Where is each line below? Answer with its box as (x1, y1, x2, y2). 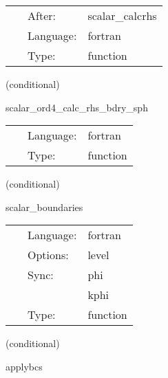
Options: (28, 247, 69, 263)
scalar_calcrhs (87, 8, 157, 23)
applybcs (6, 359, 43, 373)
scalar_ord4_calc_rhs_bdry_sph (6, 100, 148, 114)
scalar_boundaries (6, 199, 83, 214)
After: (28, 8, 56, 23)
